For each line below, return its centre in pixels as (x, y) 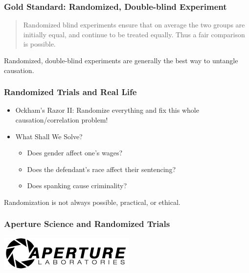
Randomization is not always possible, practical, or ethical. (92, 202)
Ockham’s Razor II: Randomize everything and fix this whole (107, 110)
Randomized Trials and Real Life (70, 92)
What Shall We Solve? (49, 136)
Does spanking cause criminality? (77, 186)
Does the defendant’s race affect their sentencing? (102, 169)
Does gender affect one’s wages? (75, 153)
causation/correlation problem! (62, 120)
